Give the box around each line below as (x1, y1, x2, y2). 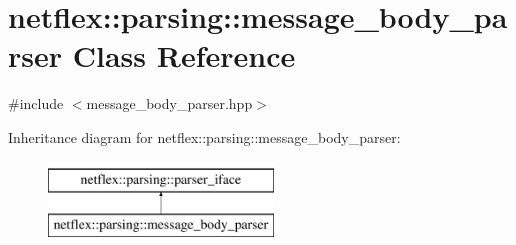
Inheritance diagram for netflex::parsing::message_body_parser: (8, 126, 401, 147)
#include (8, 93, 64, 114)
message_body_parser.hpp (86, 93, 253, 114)
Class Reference (72, 35, 296, 76)
